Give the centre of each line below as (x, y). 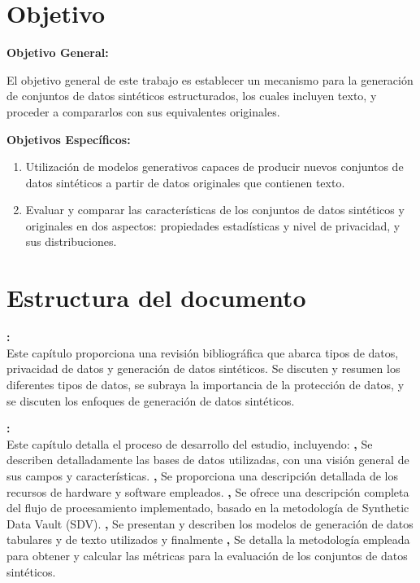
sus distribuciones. (71, 241)
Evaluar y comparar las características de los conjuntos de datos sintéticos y (215, 210)
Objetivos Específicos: (69, 139)
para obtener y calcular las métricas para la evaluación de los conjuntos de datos (207, 555)
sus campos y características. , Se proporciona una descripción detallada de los (202, 475)
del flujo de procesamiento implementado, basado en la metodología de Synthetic (208, 508)
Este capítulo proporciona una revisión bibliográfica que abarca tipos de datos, (203, 352)
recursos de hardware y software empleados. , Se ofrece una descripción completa (208, 491)
